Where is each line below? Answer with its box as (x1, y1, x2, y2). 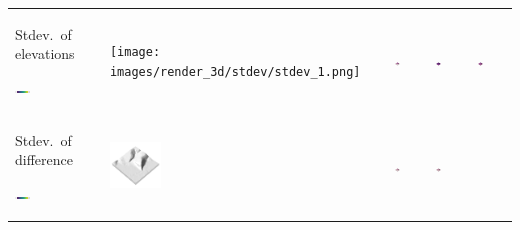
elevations (15, 43, 75, 64)
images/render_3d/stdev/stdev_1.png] (109, 65, 361, 80)
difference (15, 149, 73, 170)
